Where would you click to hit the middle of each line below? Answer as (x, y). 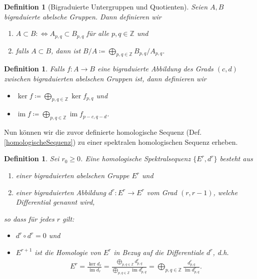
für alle (98, 33)
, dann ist (66, 50)
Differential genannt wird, (55, 202)
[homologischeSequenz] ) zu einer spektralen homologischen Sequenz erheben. (121, 141)
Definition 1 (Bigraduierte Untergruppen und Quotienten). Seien (106, 6)
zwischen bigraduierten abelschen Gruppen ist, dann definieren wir (105, 79)
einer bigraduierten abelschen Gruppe (72, 175)
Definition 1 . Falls (34, 69)
